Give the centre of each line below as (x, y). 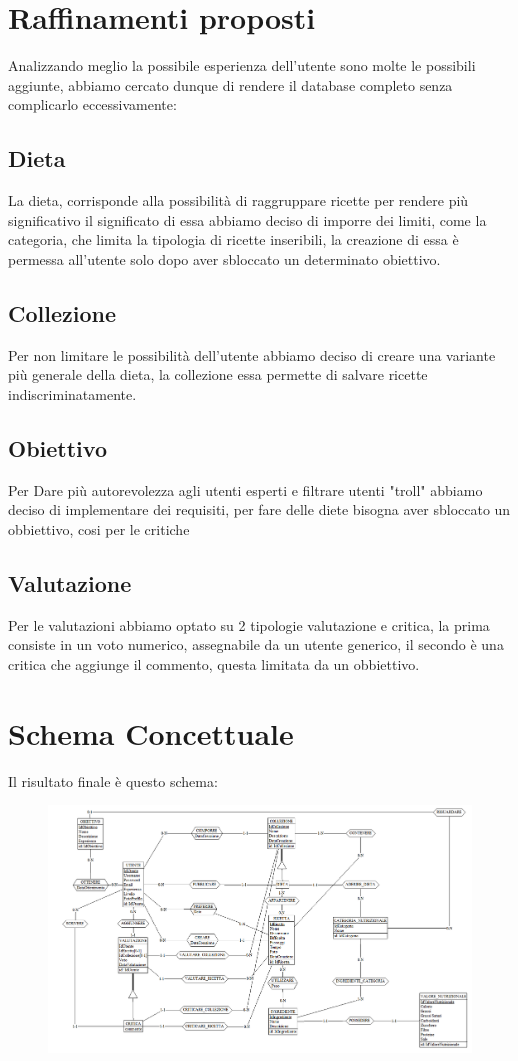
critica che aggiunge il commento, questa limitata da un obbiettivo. (214, 663)
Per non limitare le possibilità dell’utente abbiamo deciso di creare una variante (252, 354)
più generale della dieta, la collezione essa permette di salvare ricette (218, 374)
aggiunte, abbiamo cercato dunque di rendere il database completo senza (230, 84)
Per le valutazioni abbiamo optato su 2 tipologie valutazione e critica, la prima (249, 624)
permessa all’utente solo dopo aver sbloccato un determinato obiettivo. (224, 258)
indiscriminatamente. (72, 393)
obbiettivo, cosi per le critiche (99, 528)
